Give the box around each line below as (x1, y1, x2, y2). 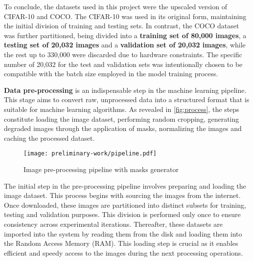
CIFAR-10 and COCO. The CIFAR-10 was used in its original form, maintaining (4, 11, 247, 21)
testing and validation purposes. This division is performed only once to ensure (4, 209, 241, 219)
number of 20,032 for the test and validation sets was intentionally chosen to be (4, 59, 243, 69)
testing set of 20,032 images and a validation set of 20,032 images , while (4, 40, 246, 50)
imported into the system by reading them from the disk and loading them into (4, 228, 242, 239)
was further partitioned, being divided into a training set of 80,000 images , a (4, 30, 247, 40)
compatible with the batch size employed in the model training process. (4, 68, 218, 79)
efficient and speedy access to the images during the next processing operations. (4, 247, 243, 258)
